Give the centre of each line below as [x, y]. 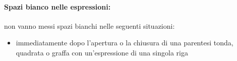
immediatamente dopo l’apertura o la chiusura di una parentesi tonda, [125, 43]
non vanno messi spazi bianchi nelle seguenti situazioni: [90, 25]
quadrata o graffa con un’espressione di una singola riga [102, 52]
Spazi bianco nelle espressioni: [57, 6]
